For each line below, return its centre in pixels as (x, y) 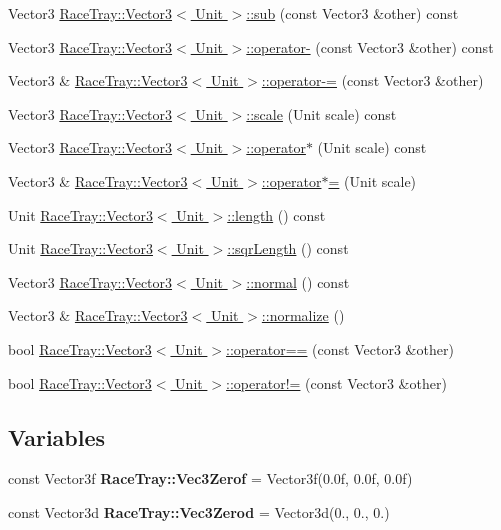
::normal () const (298, 281)
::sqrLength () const (288, 248)
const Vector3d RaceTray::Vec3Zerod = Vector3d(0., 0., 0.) (199, 511)
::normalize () (303, 315)
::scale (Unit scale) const (321, 113)
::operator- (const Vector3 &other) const (370, 46)
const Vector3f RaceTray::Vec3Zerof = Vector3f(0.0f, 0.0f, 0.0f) (210, 478)
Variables (57, 436)
